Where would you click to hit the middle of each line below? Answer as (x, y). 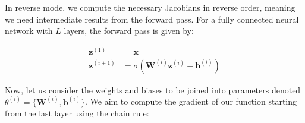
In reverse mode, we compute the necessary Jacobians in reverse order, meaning (150, 7)
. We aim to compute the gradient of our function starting (191, 101)
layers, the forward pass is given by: (129, 31)
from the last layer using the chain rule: (77, 113)
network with (29, 31)
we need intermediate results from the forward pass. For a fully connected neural (152, 19)
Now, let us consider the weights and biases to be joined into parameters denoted (153, 89)
